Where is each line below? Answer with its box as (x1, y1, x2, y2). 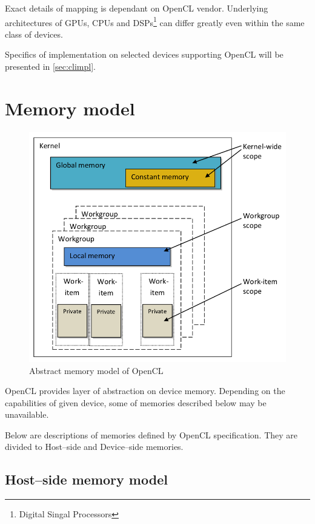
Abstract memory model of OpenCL (29, 364, 164, 376)
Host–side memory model (5, 470, 168, 489)
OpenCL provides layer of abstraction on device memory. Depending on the (5, 384, 285, 397)
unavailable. (5, 408, 49, 421)
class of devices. (5, 27, 63, 40)
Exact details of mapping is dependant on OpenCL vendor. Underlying (5, 2, 268, 14)
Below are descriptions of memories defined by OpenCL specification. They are (5, 428, 298, 441)
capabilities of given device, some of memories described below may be (5, 396, 267, 409)
